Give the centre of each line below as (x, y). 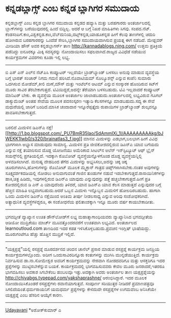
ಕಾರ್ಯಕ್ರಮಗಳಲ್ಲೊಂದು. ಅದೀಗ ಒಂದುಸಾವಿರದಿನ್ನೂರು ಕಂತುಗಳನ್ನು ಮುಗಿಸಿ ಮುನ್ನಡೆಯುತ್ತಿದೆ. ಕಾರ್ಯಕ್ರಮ (82, 255)
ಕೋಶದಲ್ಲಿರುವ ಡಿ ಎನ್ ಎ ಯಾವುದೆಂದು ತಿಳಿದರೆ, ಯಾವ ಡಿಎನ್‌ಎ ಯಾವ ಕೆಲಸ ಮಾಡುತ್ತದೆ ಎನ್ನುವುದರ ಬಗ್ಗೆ (83, 184)
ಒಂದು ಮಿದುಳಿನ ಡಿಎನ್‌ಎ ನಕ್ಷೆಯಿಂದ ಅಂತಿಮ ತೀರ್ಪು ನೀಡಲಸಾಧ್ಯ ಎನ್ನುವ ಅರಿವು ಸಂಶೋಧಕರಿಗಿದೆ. (77, 196)
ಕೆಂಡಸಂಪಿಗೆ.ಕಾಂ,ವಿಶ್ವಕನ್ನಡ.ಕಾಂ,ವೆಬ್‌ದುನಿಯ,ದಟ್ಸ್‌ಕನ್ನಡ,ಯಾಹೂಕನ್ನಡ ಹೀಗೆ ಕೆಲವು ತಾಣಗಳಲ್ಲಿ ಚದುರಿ (80, 34)
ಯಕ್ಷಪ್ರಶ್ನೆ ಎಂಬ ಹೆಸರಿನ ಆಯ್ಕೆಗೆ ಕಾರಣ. (34, 295)
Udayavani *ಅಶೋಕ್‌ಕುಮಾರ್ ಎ (33, 310)
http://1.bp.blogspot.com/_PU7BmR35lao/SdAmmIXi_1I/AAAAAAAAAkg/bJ (86, 133)
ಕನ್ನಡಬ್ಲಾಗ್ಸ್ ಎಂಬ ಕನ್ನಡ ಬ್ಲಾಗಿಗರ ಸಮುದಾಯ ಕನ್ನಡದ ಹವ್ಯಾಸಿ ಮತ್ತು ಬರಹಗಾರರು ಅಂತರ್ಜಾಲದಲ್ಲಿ (78, 22)
